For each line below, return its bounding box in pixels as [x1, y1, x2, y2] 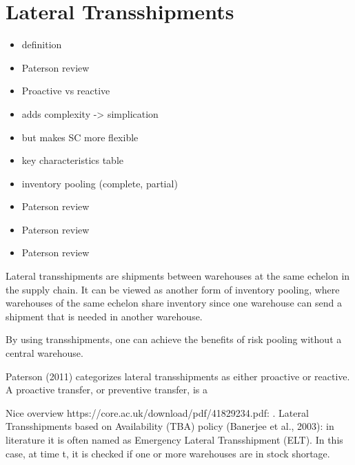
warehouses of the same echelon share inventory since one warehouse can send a [6, 296, 342, 310]
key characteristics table [21, 153, 124, 167]
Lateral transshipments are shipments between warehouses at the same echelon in [6, 269, 350, 283]
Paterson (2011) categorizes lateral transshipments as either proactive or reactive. [6, 369, 350, 383]
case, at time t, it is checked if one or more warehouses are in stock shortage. [6, 446, 330, 460]
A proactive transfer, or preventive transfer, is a [6, 382, 207, 397]
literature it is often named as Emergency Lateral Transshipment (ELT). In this [6, 433, 343, 446]
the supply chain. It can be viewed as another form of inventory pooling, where [6, 282, 340, 296]
